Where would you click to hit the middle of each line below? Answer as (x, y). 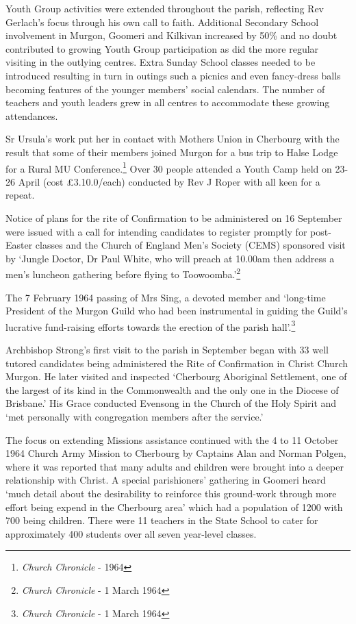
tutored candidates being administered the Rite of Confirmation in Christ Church (177, 363)
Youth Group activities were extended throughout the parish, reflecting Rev (165, 8)
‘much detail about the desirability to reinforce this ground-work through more (171, 493)
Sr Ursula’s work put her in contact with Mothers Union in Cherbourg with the (173, 139)
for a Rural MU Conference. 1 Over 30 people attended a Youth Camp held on (169, 167)
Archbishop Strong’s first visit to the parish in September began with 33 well (167, 350)
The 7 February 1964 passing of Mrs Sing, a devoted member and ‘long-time (166, 297)
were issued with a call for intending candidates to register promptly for (156, 231)
